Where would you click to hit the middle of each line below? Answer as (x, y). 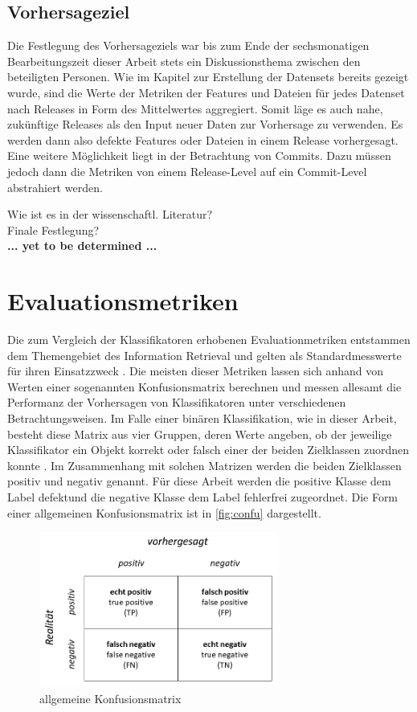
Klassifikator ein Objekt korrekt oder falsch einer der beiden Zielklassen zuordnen (208, 450)
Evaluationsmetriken (123, 301)
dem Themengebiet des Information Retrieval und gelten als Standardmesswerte (204, 355)
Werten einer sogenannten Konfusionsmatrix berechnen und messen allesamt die (204, 386)
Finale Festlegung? (53, 229)
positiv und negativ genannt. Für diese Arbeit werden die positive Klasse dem (199, 481)
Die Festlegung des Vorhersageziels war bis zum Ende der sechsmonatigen (188, 45)
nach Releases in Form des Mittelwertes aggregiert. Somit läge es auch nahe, (195, 108)
